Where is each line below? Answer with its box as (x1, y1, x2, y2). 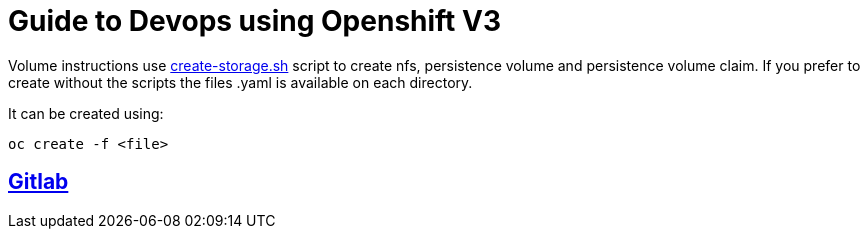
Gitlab (8, 169, 69, 195)
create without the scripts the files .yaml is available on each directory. (8, 73, 473, 91)
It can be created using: (8, 104, 164, 122)
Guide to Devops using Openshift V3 (8, 4, 501, 38)
